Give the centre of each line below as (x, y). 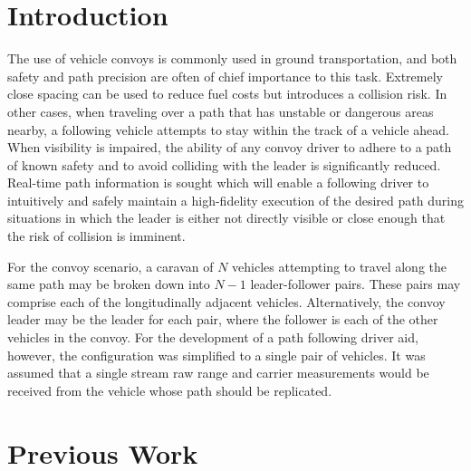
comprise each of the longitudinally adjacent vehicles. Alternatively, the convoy (226, 301)
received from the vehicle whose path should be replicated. (170, 390)
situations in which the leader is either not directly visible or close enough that (226, 218)
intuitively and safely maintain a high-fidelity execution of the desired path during (235, 200)
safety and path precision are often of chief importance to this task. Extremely (225, 76)
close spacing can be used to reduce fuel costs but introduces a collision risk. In (227, 94)
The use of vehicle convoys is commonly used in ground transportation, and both (232, 58)
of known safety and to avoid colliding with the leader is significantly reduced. (224, 164)
